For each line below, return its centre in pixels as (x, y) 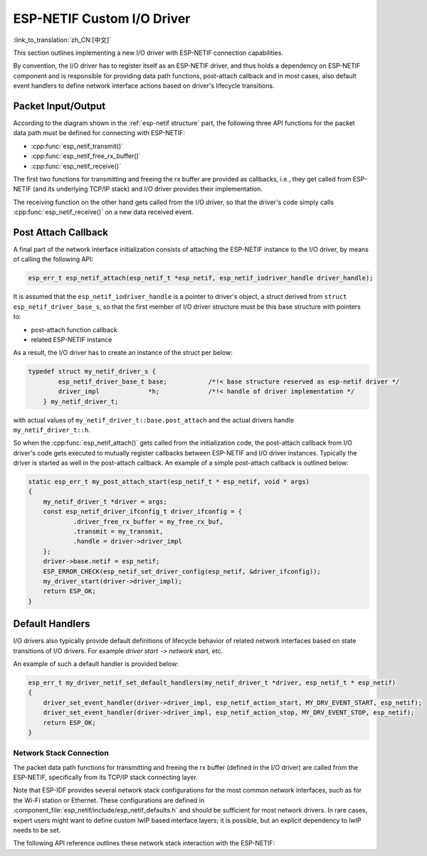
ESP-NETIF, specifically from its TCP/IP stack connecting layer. (106, 777)
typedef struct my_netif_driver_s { (92, 371)
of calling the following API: (53, 259)
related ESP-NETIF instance (72, 339)
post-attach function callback (74, 329)
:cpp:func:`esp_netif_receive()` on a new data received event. (103, 212)
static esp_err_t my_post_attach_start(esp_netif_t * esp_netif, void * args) (169, 482)
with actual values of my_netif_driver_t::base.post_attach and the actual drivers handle (154, 420)
